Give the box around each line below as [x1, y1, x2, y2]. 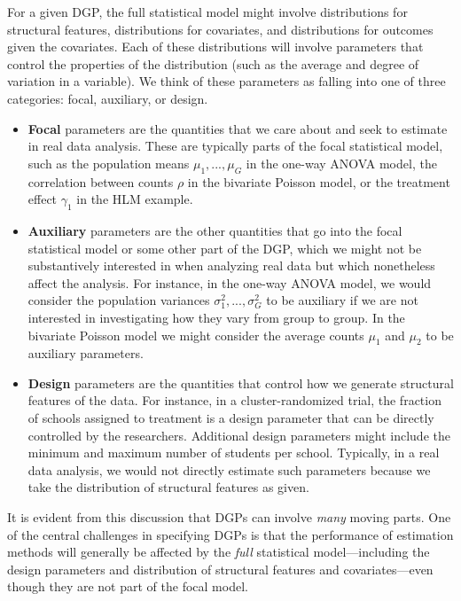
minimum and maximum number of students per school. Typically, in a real [27, 443, 440, 462]
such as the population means [27, 153, 190, 172]
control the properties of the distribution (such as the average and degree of [7, 54, 419, 73]
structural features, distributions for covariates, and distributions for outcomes [7, 20, 434, 38]
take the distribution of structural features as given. [27, 478, 309, 496]
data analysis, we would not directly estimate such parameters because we [27, 460, 431, 479]
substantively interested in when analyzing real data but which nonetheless [27, 256, 435, 275]
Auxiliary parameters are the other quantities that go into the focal [27, 221, 402, 239]
